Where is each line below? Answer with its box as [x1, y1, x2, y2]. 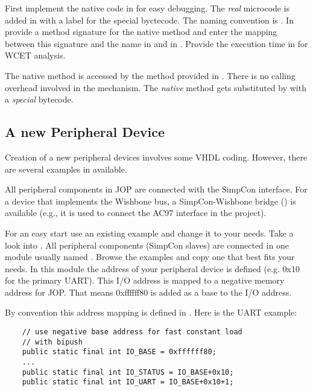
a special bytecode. [5, 93, 74, 106]
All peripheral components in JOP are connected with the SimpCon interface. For [5, 183, 308, 195]
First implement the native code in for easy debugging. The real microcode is [5, 2, 290, 14]
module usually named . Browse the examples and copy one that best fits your [5, 250, 295, 263]
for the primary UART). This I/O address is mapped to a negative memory [5, 274, 285, 287]
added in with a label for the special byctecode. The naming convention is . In [5, 13, 294, 26]
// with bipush [22, 337, 83, 346]
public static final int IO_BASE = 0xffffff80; [22, 348, 217, 357]
